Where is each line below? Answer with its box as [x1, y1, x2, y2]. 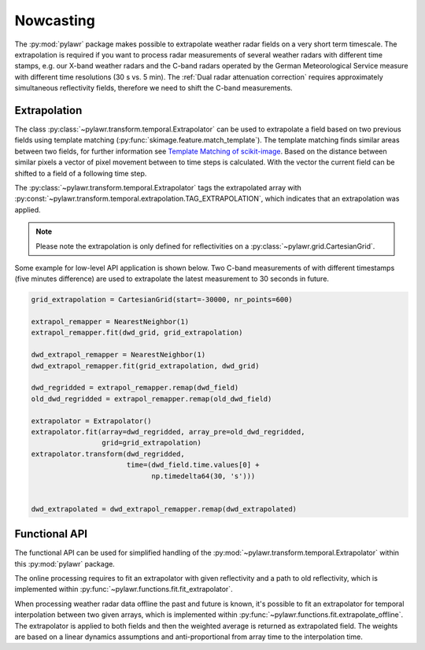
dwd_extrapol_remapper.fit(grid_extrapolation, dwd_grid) [31, 361, 260, 370]
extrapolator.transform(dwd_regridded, [31, 449, 185, 458]
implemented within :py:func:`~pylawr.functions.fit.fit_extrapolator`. [14, 585, 233, 594]
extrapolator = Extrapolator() [31, 416, 153, 425]
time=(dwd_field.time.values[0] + [126, 460, 260, 470]
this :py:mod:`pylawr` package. [14, 559, 116, 568]
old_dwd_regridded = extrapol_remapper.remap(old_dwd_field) [31, 394, 272, 403]
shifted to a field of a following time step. [14, 168, 147, 178]
